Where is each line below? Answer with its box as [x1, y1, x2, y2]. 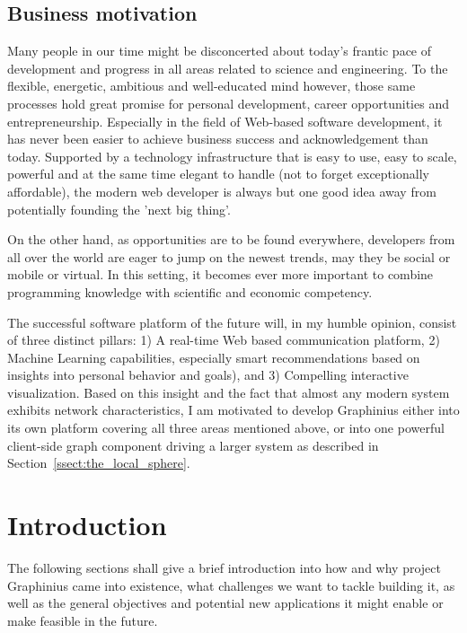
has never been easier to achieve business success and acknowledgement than [7, 129, 428, 148]
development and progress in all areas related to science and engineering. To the [7, 58, 448, 77]
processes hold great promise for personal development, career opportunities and [7, 93, 449, 112]
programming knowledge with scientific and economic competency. [7, 282, 373, 301]
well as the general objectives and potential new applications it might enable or [7, 593, 444, 612]
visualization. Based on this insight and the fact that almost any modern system [7, 382, 450, 401]
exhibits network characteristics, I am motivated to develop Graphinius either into [7, 400, 460, 419]
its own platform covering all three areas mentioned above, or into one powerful [7, 418, 445, 437]
